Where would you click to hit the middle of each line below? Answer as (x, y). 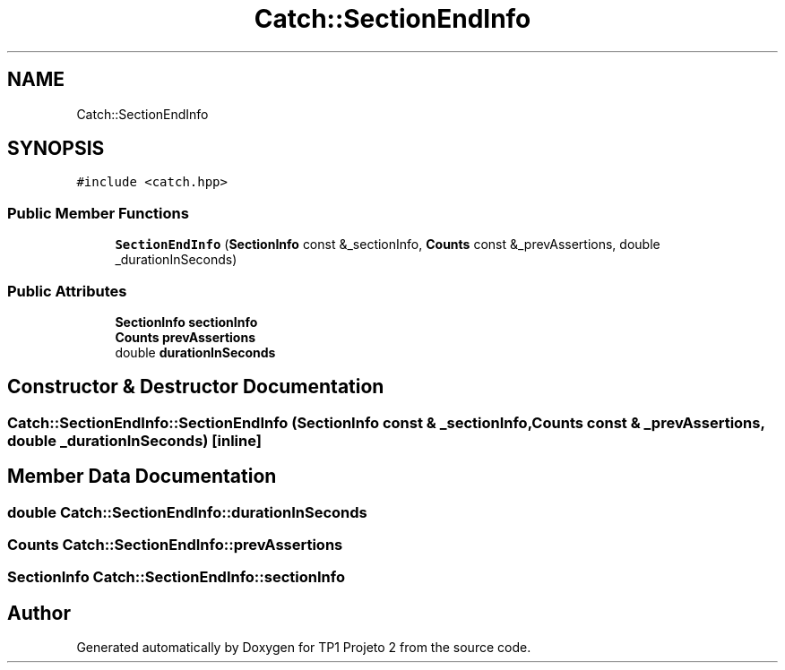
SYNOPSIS (56, 149)
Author (39, 613)
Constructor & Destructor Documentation (196, 387)
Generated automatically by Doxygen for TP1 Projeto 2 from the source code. (304, 648)
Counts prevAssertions (185, 337)
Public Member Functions (98, 213)
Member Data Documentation (142, 477)
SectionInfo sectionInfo (186, 322)
